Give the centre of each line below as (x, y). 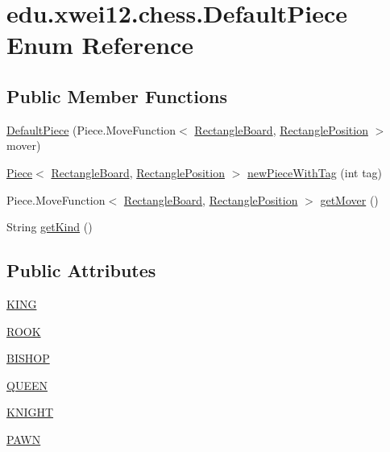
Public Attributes (81, 270)
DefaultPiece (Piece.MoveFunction (91, 129)
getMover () (349, 199)
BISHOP (28, 358)
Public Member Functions (117, 95)
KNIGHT (30, 412)
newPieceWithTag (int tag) (315, 172)
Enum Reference (100, 45)
